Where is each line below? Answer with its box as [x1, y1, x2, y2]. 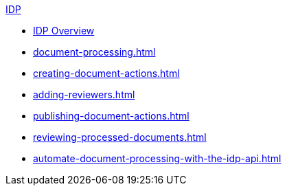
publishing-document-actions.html [33, 110, 190, 122]
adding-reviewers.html [33, 89, 135, 100]
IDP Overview [33, 25, 95, 36]
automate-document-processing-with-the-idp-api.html [33, 153, 282, 164]
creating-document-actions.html [33, 67, 180, 79]
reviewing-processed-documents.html [33, 131, 207, 143]
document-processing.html [33, 46, 156, 58]
